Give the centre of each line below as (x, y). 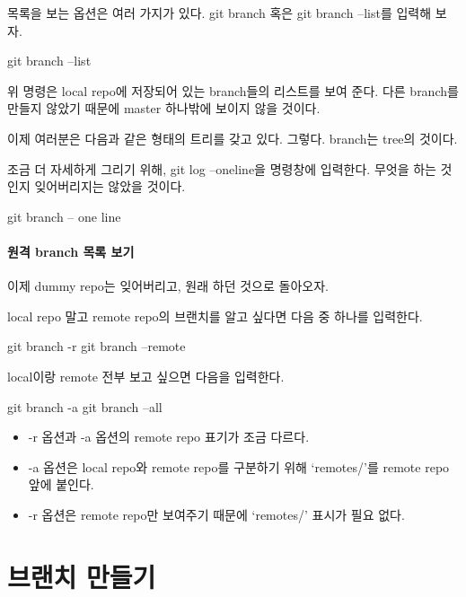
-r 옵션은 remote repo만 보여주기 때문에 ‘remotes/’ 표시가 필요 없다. (216, 514)
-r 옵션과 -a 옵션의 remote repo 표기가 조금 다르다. (169, 437)
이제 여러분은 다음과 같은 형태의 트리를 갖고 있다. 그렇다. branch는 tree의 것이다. (233, 138)
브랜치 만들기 (82, 576)
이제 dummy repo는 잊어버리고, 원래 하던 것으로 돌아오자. (168, 286)
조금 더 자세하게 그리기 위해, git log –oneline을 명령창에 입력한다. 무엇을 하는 (222, 168)
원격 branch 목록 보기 (71, 251)
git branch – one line (64, 216)
